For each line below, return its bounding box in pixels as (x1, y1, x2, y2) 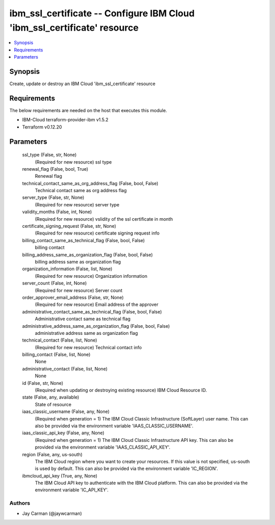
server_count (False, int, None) (22, 280, 87, 286)
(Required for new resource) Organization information (35, 273, 148, 279)
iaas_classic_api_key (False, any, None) (22, 430, 104, 436)
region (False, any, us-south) (22, 451, 82, 457)
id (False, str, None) (22, 380, 64, 386)
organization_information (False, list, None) (22, 266, 113, 272)
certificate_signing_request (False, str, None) (22, 223, 117, 229)
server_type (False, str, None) (22, 194, 85, 201)
